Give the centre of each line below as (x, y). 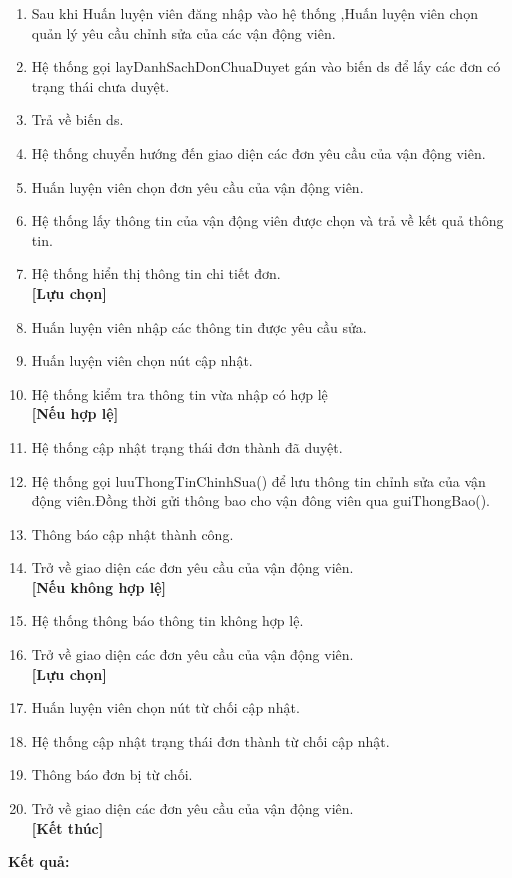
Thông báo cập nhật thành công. (132, 533)
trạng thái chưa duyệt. (100, 85)
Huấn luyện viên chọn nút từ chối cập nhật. (165, 707)
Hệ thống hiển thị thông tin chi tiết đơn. (156, 273)
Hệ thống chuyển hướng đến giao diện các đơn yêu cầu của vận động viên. (258, 152)
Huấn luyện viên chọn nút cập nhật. (142, 360)
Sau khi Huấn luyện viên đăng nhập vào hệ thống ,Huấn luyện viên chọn (254, 13)
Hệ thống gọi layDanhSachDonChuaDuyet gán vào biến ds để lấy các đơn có (266, 66)
